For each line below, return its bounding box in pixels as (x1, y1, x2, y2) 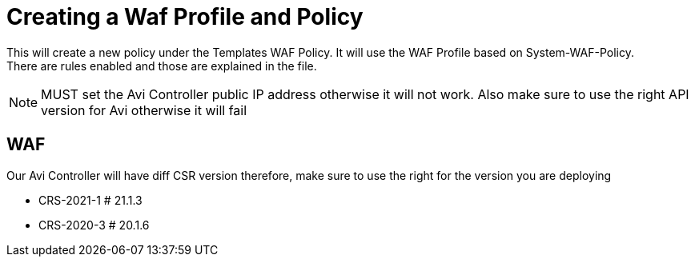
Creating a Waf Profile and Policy (6, 3, 364, 30)
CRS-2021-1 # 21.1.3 (38, 193, 143, 207)
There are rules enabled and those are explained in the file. (6, 58, 317, 73)
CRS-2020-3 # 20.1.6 (38, 217, 150, 232)
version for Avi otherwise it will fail (41, 102, 247, 118)
